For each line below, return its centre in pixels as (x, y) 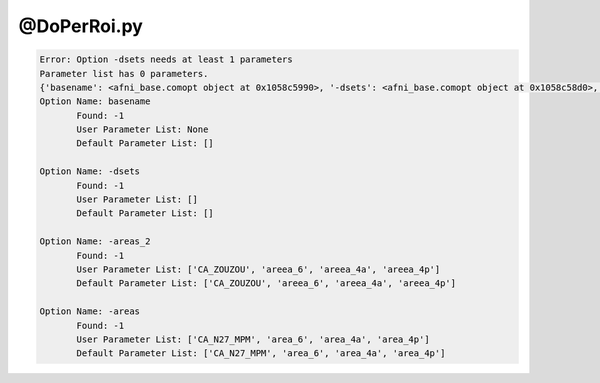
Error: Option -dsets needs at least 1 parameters (166, 59)
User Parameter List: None (142, 129)
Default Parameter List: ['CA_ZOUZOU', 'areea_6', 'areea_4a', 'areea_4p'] (266, 283)
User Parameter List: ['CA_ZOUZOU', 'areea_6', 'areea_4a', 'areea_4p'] (258, 269)
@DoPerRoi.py (81, 26)
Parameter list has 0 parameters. (124, 73)
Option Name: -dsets (89, 171)
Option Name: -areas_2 (95, 241)
